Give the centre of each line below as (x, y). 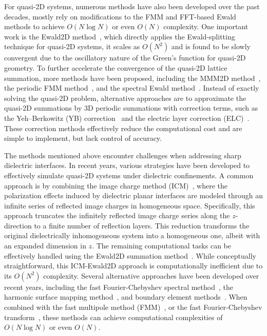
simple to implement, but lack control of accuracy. (83, 138)
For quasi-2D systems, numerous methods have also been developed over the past (132, 6)
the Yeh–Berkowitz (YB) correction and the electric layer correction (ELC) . (127, 118)
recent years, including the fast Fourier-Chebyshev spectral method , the (119, 287)
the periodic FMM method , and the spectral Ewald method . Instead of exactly (132, 88)
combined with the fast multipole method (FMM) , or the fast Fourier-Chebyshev (133, 307)
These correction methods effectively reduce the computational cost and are (123, 128)
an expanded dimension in (45, 246)
